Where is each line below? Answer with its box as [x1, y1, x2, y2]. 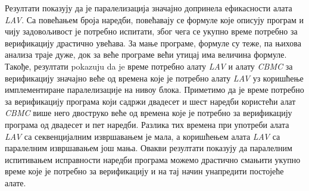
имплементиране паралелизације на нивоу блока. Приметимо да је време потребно [5, 83, 304, 96]
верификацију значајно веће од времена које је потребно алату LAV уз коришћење [5, 71, 304, 84]
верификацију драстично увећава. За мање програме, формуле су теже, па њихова [5, 36, 301, 49]
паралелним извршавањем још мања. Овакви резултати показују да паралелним [5, 142, 292, 154]
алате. [5, 176, 26, 189]
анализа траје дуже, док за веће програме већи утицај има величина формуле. [5, 48, 287, 61]
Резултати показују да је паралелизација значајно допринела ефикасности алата [5, 2, 292, 14]
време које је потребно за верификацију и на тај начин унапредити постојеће [5, 165, 284, 177]
